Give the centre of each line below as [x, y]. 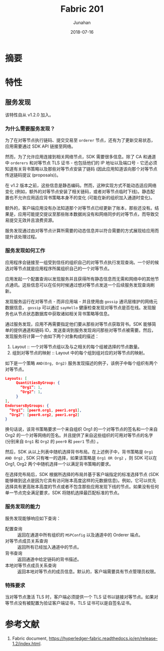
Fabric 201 [82, 9]
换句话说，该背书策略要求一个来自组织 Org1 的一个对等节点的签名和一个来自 [81, 429]
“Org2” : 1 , [31, 392]
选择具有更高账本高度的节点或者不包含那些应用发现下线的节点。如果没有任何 [82, 487]
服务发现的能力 [23, 507]
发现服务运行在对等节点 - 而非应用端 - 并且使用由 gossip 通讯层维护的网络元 [81, 301]
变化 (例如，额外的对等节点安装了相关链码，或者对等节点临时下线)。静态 [78, 192]
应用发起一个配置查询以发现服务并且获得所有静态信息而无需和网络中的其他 [80, 279]
